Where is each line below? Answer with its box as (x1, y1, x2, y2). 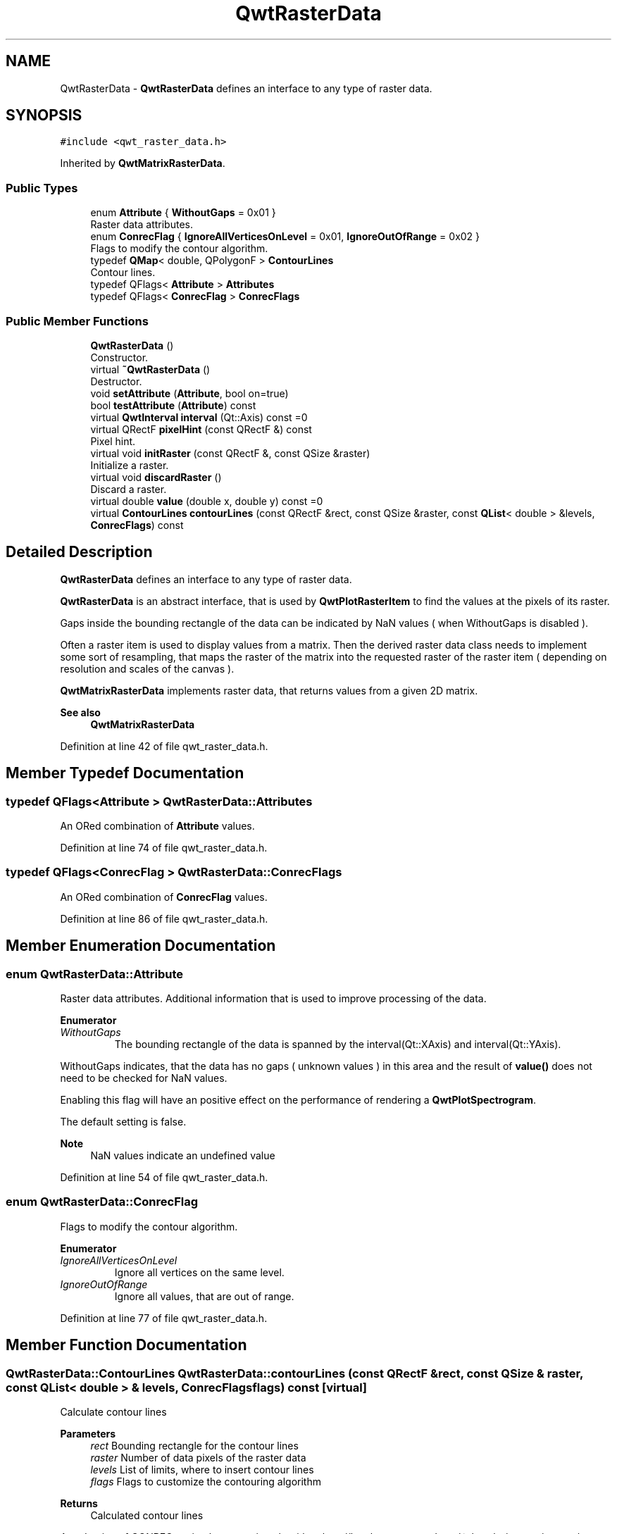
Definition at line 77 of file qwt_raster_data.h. (60, 1311, 268, 1324)
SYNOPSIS (6, 106, 82, 125)
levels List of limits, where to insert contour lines (90, 1463, 314, 1476)
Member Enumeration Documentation (6, 937, 276, 955)
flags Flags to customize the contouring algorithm (90, 1475, 321, 1488)
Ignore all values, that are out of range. (114, 1290, 294, 1302)
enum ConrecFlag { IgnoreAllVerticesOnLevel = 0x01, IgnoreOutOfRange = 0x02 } (90, 230, 480, 243)
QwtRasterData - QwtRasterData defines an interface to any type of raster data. (60, 82, 432, 94)
